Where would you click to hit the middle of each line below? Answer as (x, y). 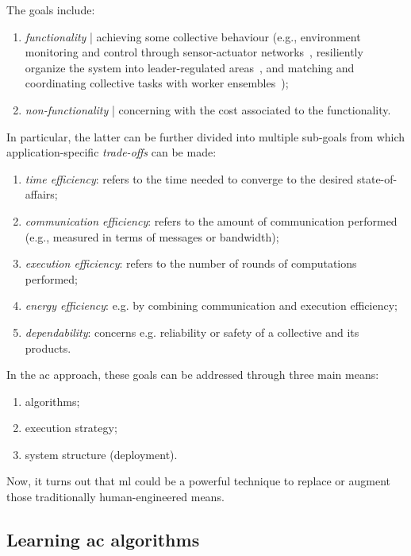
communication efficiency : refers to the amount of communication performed (211, 220)
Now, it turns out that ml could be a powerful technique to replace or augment (199, 481)
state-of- (377, 178)
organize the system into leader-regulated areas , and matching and (190, 67)
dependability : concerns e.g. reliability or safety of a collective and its (192, 332)
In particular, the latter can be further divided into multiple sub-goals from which (206, 136)
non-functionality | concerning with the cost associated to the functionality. (208, 109)
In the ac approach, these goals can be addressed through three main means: (193, 375)
